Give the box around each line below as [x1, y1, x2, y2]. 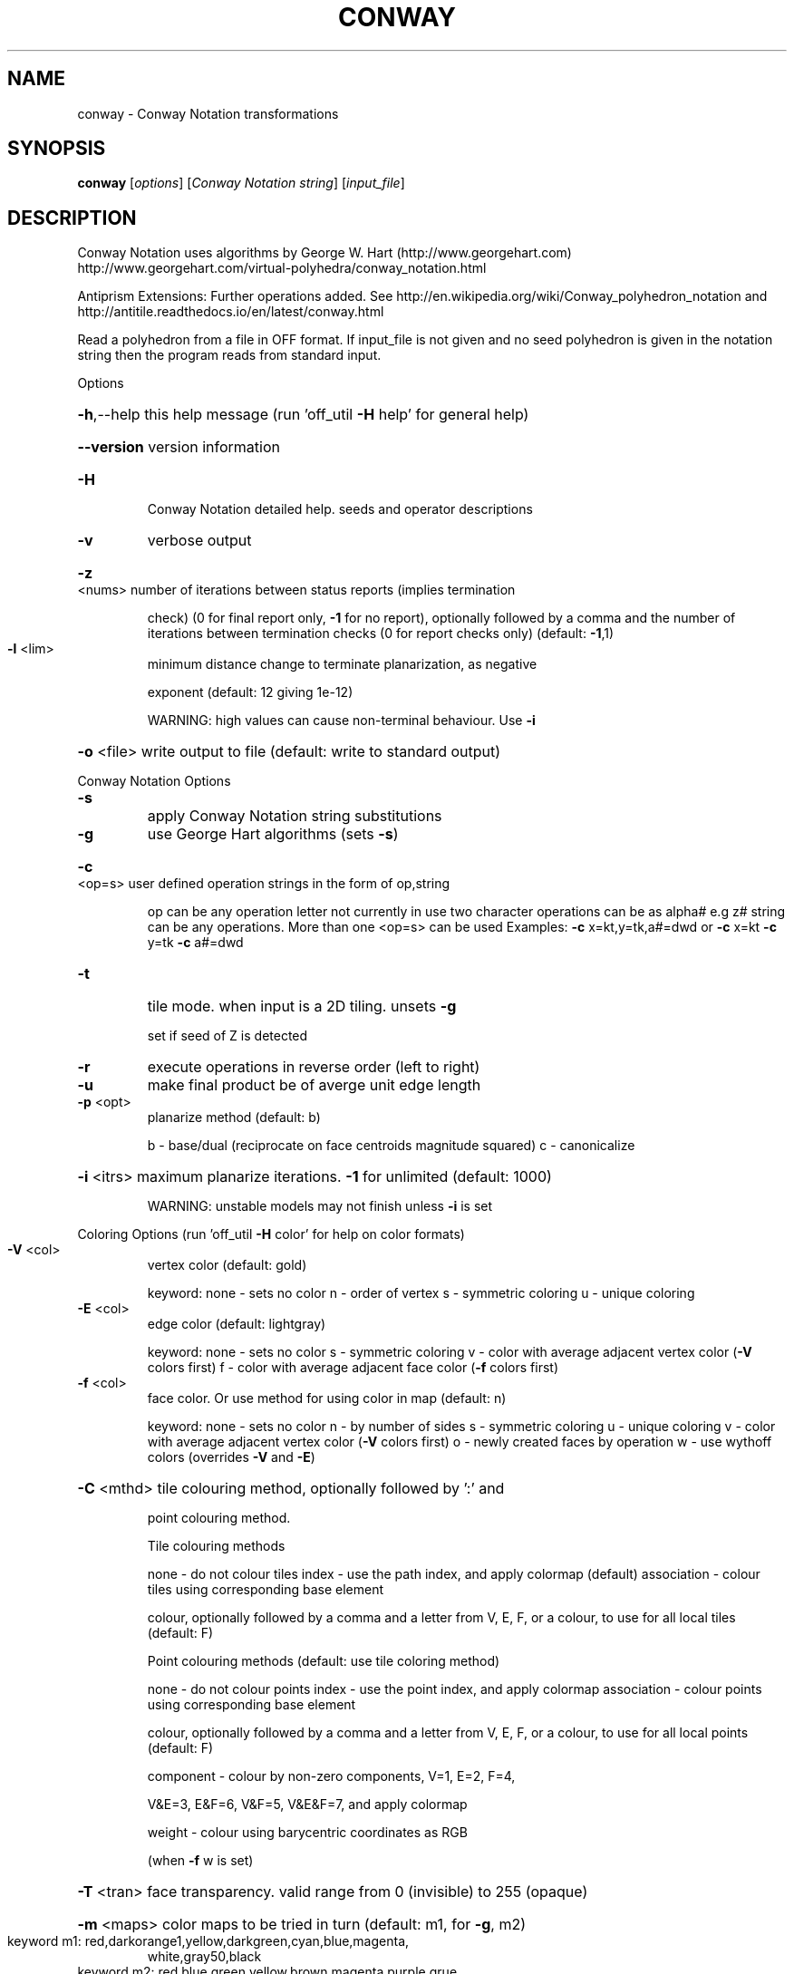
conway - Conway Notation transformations [77, 105, 339, 121]
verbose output [147, 531, 252, 550]
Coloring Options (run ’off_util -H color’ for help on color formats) [77, 1226, 465, 1243]
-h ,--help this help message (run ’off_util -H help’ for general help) [77, 405, 529, 424]
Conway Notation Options [77, 773, 231, 789]
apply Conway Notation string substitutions [147, 807, 442, 826]
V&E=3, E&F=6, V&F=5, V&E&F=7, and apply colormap [147, 1796, 468, 1813]
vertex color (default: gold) [147, 1257, 307, 1273]
